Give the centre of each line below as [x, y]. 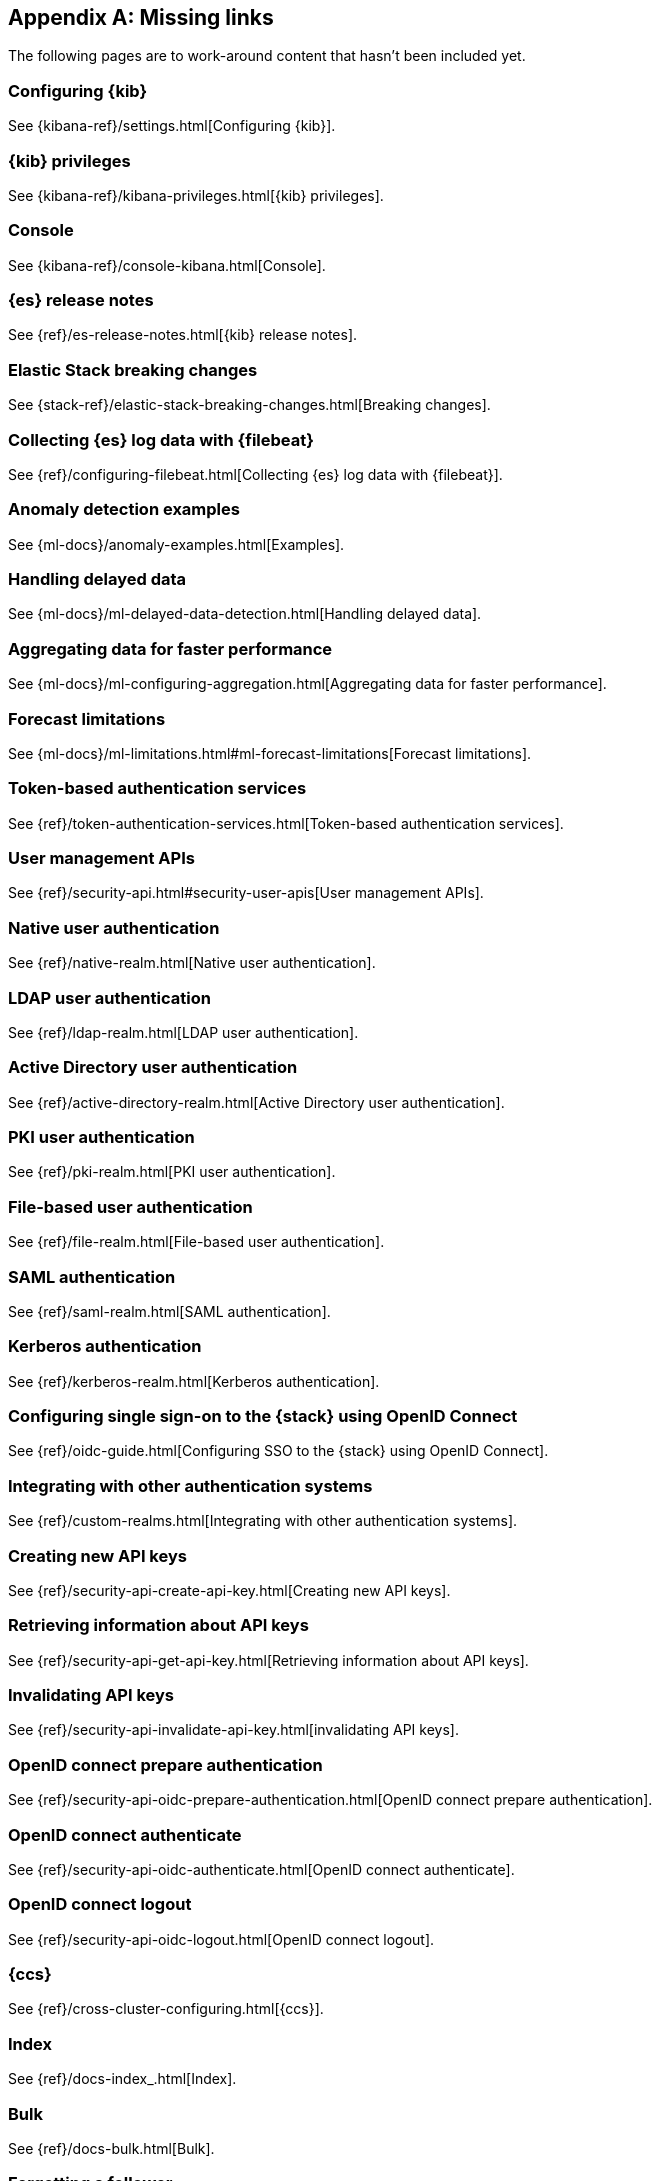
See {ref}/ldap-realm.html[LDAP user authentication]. [183, 1032]
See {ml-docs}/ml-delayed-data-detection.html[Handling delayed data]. [245, 614]
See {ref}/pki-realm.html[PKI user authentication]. [172, 1172]
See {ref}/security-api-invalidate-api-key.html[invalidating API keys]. [233, 1730]
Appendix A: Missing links [141, 17]
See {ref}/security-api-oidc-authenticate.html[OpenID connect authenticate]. [261, 1869]
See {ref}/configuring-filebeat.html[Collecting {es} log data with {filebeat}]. [255, 474]
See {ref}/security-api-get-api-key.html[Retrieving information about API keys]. [268, 1660]
